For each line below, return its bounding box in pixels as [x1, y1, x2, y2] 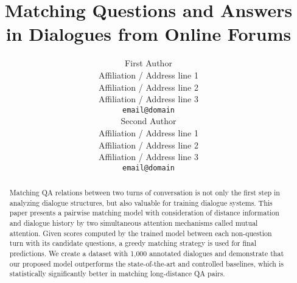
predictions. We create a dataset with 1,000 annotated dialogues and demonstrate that [9, 248, 284, 259]
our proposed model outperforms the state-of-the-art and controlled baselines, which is [9, 258, 284, 268]
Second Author [121, 114, 176, 127]
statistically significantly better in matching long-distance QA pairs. [9, 268, 225, 279]
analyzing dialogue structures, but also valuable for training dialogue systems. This [9, 197, 273, 208]
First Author [125, 57, 172, 69]
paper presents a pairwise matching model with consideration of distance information [9, 208, 279, 218]
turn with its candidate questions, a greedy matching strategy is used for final [9, 238, 256, 248]
